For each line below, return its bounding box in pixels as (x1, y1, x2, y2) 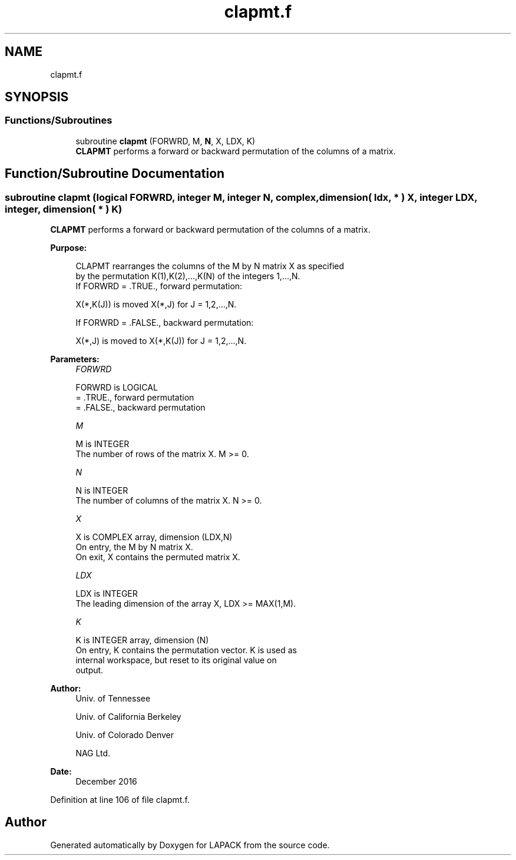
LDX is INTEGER (75, 588, 138, 599)
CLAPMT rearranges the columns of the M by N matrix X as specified (75, 261, 345, 272)
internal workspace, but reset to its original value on (75, 655, 277, 666)
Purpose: (50, 243, 87, 253)
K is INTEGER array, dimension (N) (75, 635, 209, 646)
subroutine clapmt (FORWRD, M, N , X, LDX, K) (75, 135, 256, 146)
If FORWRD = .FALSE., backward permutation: (75, 317, 254, 328)
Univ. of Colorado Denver (75, 730, 174, 740)
